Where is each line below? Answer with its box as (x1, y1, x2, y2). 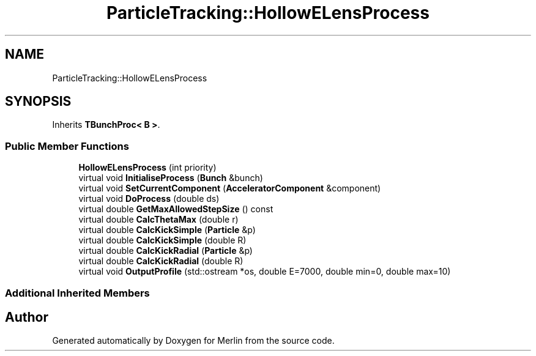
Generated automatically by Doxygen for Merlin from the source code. (52, 335, 335, 346)
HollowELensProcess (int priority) (78, 162, 217, 173)
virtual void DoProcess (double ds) (78, 193, 220, 204)
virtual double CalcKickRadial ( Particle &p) (78, 245, 253, 256)
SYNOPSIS (5, 94, 72, 109)
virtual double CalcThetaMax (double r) (78, 214, 239, 225)
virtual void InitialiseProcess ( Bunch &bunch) (78, 172, 263, 184)
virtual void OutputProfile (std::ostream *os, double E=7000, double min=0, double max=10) (78, 266, 451, 277)
